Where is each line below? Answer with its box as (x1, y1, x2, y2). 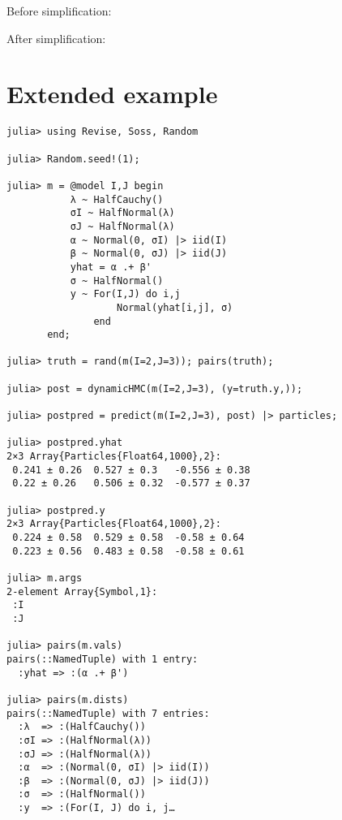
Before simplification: (6, 2, 112, 19)
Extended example (6, 77, 218, 110)
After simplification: (6, 29, 106, 46)
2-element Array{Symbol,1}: (6, 585, 158, 598)
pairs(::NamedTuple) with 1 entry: (6, 653, 199, 665)
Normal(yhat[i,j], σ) (117, 301, 233, 313)
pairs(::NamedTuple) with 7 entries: (6, 707, 210, 719)
